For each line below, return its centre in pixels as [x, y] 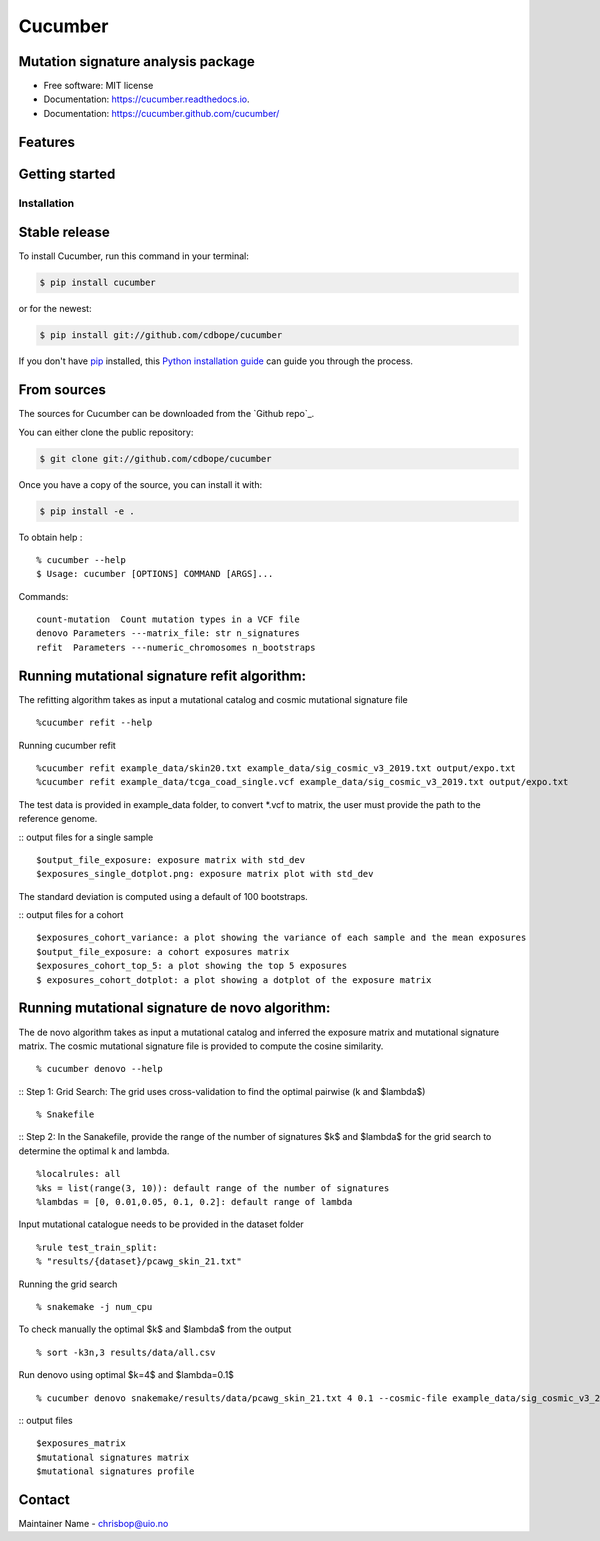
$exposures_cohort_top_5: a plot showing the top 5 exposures [192, 966]
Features [46, 141]
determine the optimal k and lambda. [94, 1151]
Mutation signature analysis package [136, 61]
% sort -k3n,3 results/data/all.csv [126, 1352]
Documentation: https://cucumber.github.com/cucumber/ [161, 113]
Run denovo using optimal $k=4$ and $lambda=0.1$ [126, 1375]
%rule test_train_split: [97, 1247]
